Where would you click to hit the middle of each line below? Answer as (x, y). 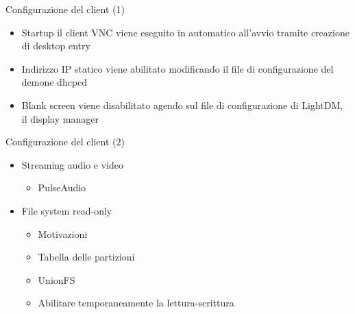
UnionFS (57, 279)
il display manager (60, 118)
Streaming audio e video (73, 164)
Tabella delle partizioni (86, 257)
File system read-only (67, 210)
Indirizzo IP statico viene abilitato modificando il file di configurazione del (177, 68)
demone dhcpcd (54, 82)
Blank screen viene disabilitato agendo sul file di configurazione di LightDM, (182, 105)
